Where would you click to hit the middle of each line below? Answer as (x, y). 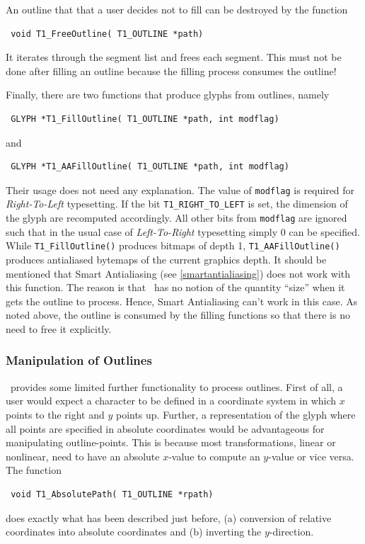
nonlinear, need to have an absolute (83, 456)
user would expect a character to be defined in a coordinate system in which (171, 401)
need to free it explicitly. (59, 328)
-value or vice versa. (311, 456)
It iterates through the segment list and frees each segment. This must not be (174, 57)
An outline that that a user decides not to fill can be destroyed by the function (177, 9)
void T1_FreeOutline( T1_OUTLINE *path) (107, 34)
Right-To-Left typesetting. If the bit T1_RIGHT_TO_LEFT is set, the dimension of (177, 204)
